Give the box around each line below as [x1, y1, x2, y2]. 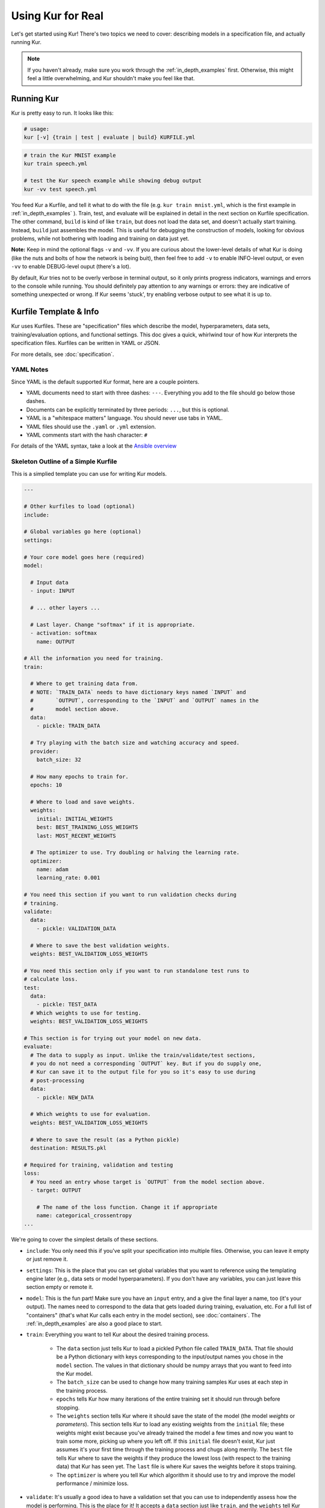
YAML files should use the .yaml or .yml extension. [26, 423, 156, 430]
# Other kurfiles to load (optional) [23, 503, 135, 510]
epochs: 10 [30, 782, 63, 788]
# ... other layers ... [30, 604, 101, 611]
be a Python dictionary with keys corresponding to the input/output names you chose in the [56, 1353, 283, 1360]
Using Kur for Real [11, 9, 104, 22]
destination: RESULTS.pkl [30, 1144, 107, 1152]
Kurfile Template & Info [11, 306, 99, 317]
